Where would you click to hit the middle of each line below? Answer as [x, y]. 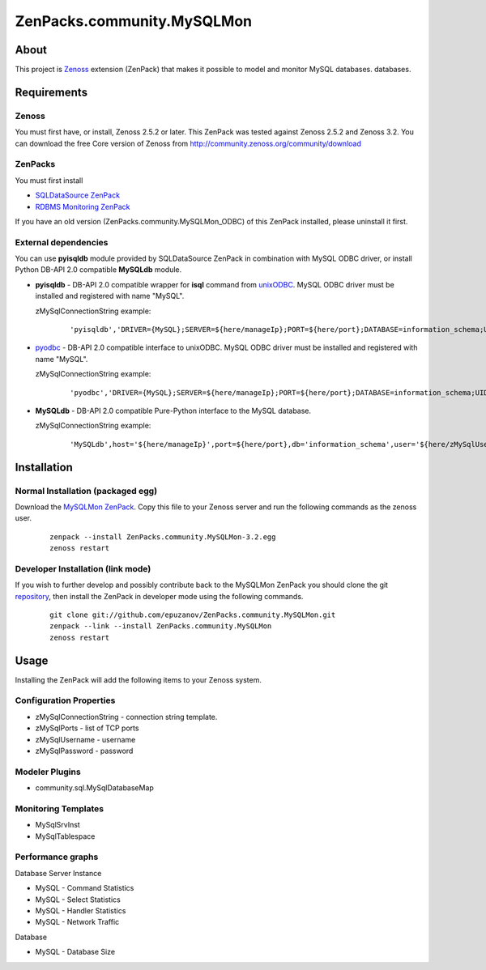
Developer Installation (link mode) [83, 568]
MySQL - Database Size [75, 952]
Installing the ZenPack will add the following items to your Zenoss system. [139, 679]
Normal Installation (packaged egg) [86, 491]
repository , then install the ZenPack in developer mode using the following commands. [159, 596]
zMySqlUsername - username [85, 739]
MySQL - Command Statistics [85, 888]
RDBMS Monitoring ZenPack [83, 206]
